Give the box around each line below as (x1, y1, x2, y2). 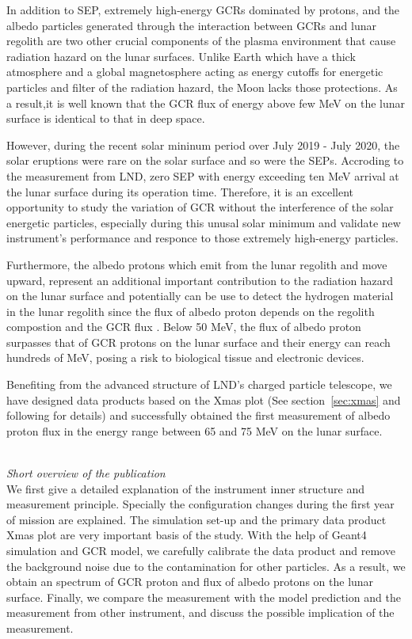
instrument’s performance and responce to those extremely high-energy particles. (6, 230, 399, 246)
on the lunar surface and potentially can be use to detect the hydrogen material (6, 287, 394, 304)
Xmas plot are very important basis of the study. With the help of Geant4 (6, 527, 367, 543)
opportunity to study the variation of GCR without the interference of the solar (6, 199, 394, 215)
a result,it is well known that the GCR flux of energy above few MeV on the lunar (6, 94, 406, 111)
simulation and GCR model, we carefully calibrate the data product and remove (6, 542, 395, 558)
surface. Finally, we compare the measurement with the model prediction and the (6, 588, 401, 605)
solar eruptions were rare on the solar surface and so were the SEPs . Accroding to (6, 152, 404, 169)
